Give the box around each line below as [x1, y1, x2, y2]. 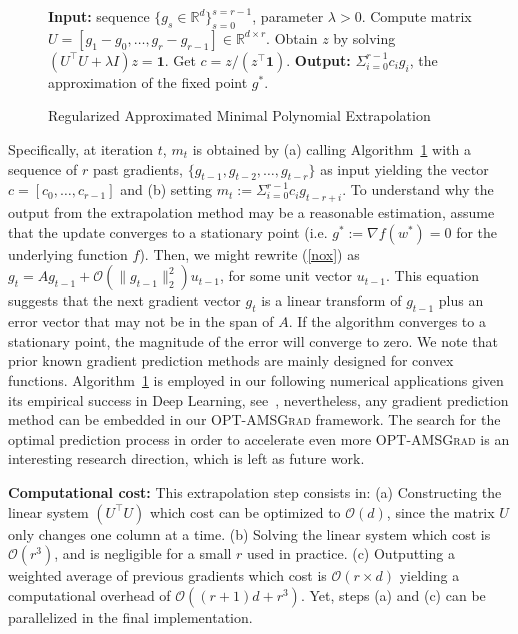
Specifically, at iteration [8, 138, 154, 159]
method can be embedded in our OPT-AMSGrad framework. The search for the [8, 409, 501, 430]
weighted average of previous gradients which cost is [8, 565, 327, 586]
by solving [333, 27, 396, 48]
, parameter [252, 6, 324, 26]
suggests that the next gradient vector [8, 290, 241, 311]
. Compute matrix [361, 6, 472, 26]
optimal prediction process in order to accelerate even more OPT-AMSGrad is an [8, 428, 510, 449]
